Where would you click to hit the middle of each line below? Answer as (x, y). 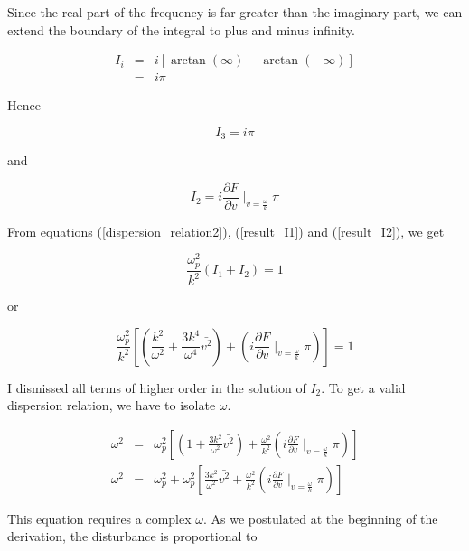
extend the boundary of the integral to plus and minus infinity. (181, 29)
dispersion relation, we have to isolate (112, 405)
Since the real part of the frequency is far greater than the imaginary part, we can (235, 12)
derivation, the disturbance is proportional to (132, 536)
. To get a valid (363, 387)
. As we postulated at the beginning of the (321, 518)
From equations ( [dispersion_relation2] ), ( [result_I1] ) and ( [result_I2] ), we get (226, 231)
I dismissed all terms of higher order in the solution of (157, 387)
